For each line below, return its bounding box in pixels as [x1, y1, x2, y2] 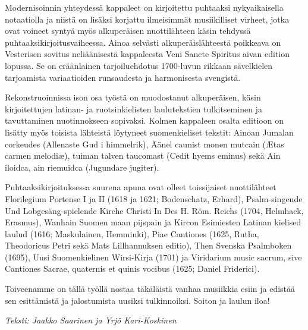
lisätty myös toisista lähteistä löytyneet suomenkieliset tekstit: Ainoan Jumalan [5, 125, 294, 138]
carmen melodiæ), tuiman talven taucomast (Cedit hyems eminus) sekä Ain [5, 149, 281, 162]
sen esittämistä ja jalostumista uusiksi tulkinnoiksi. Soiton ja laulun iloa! [5, 294, 270, 306]
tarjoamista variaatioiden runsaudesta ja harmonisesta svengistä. [5, 71, 241, 83]
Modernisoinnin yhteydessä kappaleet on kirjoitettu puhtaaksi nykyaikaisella [5, 1, 284, 13]
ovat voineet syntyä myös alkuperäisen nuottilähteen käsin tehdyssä [5, 24, 251, 37]
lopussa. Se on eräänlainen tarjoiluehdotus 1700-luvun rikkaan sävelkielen [5, 59, 273, 71]
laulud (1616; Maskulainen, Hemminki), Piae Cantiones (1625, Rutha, [5, 227, 259, 240]
